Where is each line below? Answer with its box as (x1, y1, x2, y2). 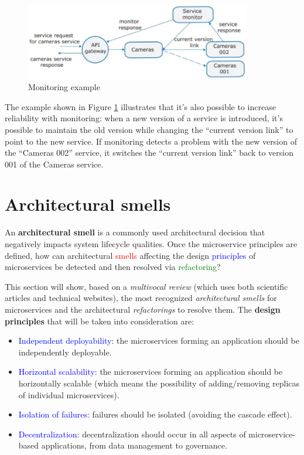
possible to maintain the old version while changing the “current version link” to (5, 123, 293, 135)
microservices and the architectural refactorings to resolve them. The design (5, 303, 281, 315)
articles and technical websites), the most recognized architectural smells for (5, 292, 277, 304)
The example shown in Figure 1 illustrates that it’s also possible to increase (5, 100, 276, 112)
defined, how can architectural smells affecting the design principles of (5, 249, 256, 261)
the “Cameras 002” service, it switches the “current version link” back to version (5, 146, 293, 159)
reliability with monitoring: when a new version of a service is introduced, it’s (5, 112, 283, 124)
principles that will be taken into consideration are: (5, 314, 194, 327)
